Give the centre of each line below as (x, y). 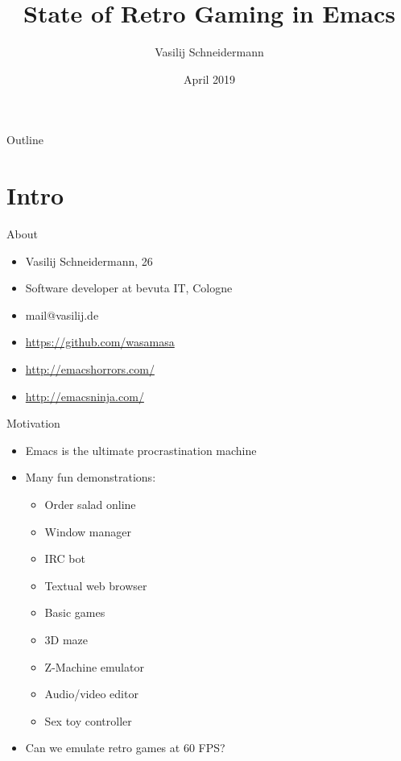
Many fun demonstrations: (91, 477)
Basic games (75, 612)
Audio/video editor (91, 694)
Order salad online (90, 504)
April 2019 (209, 79)
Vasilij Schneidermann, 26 (89, 261)
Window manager (88, 531)
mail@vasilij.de (62, 314)
